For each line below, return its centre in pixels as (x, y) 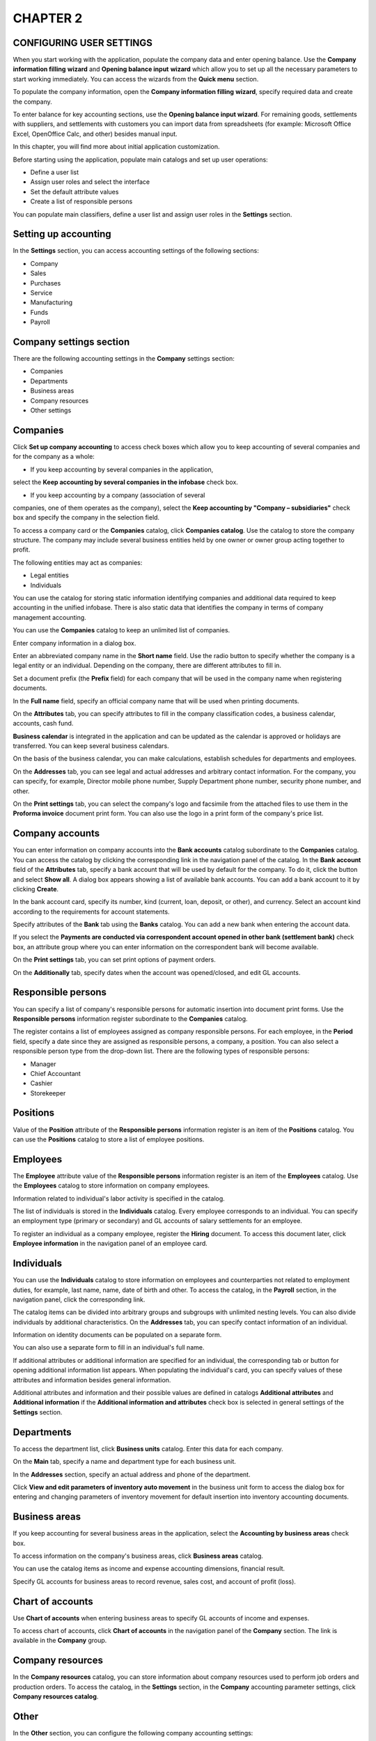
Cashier (41, 1084)
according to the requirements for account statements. (91, 912)
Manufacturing (52, 302)
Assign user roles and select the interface (90, 182)
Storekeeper (48, 1093)
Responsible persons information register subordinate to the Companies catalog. (130, 1018)
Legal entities (49, 575)
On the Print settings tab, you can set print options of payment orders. (114, 960)
